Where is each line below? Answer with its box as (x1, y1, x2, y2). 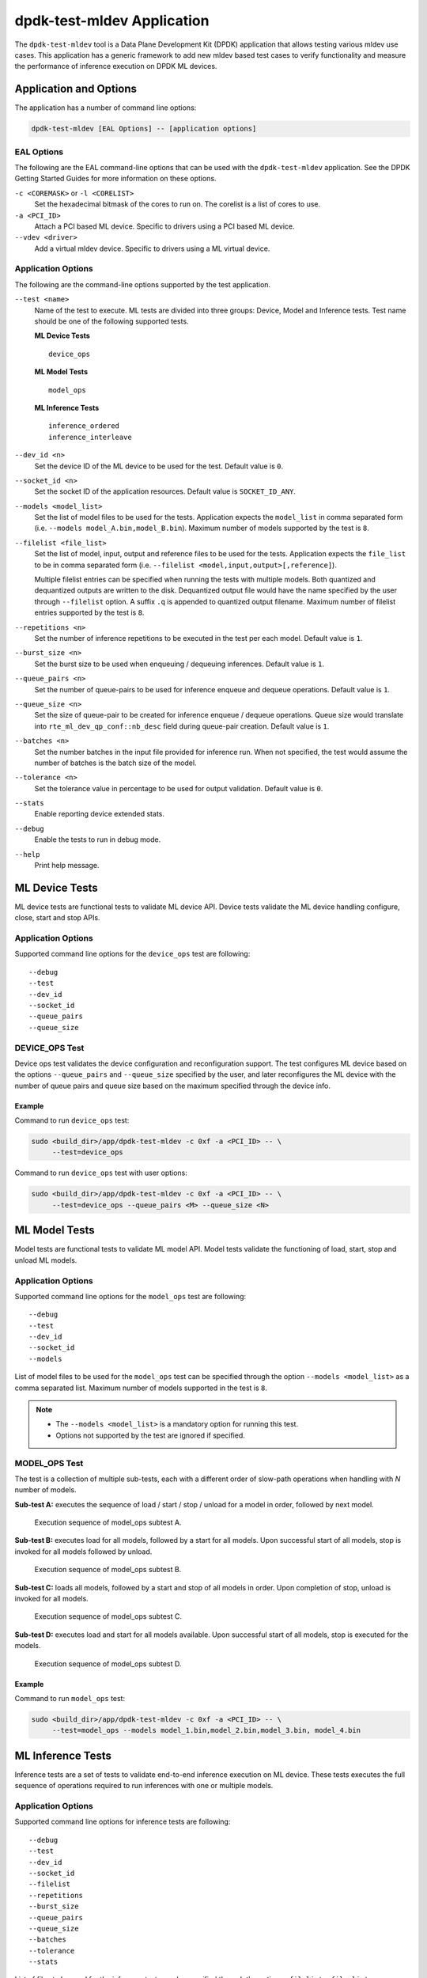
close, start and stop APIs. (14, 913, 100, 923)
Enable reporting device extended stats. (34, 809, 165, 819)
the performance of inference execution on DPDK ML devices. (14, 62, 217, 71)
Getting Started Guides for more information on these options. (14, 174, 217, 184)
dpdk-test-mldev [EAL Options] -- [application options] (31, 124, 257, 134)
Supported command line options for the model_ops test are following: (14, 1291, 247, 1301)
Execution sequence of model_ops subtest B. (34, 1565, 182, 1574)
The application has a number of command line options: (14, 103, 197, 112)
